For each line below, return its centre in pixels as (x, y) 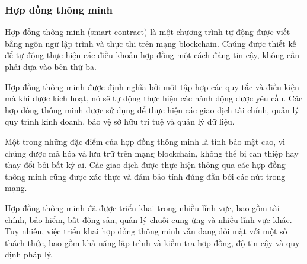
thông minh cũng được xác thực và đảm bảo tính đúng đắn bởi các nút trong (145, 176)
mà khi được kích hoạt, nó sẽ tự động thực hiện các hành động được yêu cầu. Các (154, 98)
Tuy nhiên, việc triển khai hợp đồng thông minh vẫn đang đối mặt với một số (146, 231)
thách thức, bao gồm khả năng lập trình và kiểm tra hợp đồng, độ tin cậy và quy (152, 242)
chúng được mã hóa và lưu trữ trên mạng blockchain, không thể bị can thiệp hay (152, 153)
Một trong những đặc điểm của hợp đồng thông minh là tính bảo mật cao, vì (145, 141)
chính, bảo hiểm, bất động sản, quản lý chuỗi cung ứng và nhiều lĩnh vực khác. (148, 219)
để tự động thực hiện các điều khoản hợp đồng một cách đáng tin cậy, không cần (152, 55)
